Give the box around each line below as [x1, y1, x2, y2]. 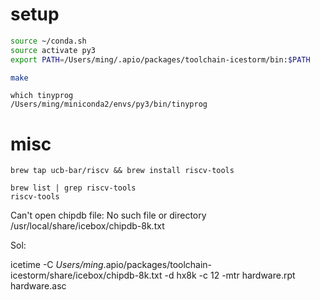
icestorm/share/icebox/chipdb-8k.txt [10, 269, 163, 282]
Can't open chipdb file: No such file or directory [10, 209, 207, 222]
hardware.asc [10, 280, 67, 292]
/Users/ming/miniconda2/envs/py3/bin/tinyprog [10, 99, 208, 110]
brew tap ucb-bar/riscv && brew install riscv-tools [10, 166, 235, 176]
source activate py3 [10, 45, 97, 55]
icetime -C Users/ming [10, 259, 104, 271]
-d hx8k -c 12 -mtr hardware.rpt [164, 269, 296, 282]
